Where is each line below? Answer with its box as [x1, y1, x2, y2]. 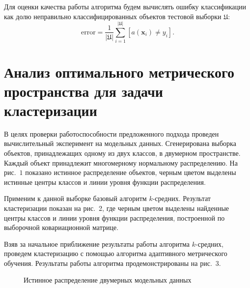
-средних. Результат [152, 193, 211, 203]
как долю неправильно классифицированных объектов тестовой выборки [4, 11, 222, 21]
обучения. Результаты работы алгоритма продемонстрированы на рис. [4, 258, 212, 268]
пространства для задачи [4, 81, 163, 101]
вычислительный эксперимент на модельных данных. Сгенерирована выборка [4, 138, 236, 148]
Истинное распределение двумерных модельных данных [24, 274, 192, 285]
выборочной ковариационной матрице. [4, 222, 119, 232]
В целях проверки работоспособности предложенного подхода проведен [4, 128, 219, 139]
